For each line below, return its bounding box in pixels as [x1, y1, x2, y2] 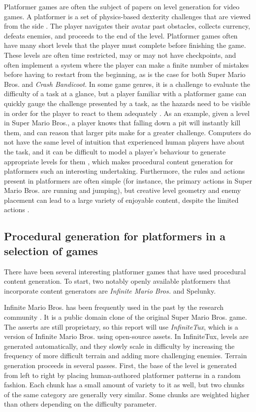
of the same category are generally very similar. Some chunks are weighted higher [4, 389, 250, 399]
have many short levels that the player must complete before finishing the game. [4, 40, 246, 50]
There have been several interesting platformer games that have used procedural [4, 266, 246, 276]
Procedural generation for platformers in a [4, 228, 225, 244]
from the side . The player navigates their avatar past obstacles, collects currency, [4, 21, 250, 31]
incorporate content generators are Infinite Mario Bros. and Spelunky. [4, 285, 216, 296]
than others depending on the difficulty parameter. [4, 399, 157, 409]
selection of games [4, 243, 98, 258]
